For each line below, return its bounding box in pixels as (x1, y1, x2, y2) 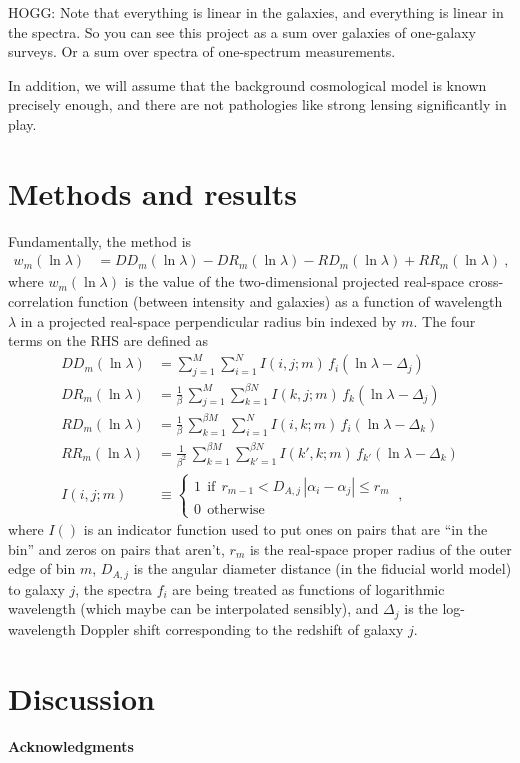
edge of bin (8, 558, 76, 579)
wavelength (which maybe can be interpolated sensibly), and (8, 598, 379, 619)
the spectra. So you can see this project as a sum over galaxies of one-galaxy (8, 21, 476, 42)
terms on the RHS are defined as (8, 330, 208, 351)
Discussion (8, 677, 155, 718)
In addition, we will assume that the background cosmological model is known (8, 74, 487, 95)
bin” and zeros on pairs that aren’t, (8, 538, 225, 559)
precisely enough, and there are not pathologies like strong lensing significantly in (8, 94, 507, 115)
